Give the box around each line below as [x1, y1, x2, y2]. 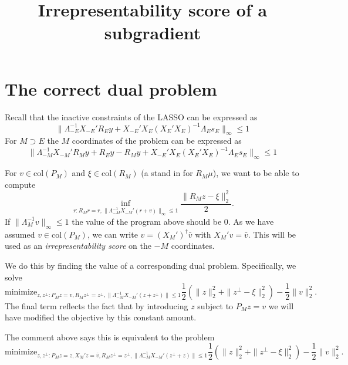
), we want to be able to [212, 167, 299, 179]
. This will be [248, 228, 296, 240]
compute [5, 178, 36, 190]
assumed [5, 228, 35, 240]
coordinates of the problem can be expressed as [72, 134, 242, 147]
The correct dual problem [5, 76, 217, 100]
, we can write [87, 228, 138, 240]
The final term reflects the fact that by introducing [5, 299, 188, 312]
